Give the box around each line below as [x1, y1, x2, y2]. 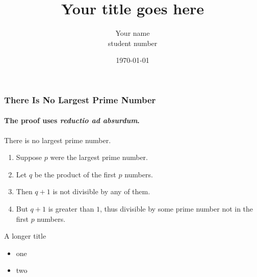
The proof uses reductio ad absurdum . [4, 115, 140, 126]
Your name [115, 28, 150, 38]
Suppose [16, 152, 42, 163]
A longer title [4, 230, 46, 241]
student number [108, 37, 158, 48]
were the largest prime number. [50, 152, 148, 163]
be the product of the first [34, 169, 116, 179]
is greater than [48, 203, 94, 214]
